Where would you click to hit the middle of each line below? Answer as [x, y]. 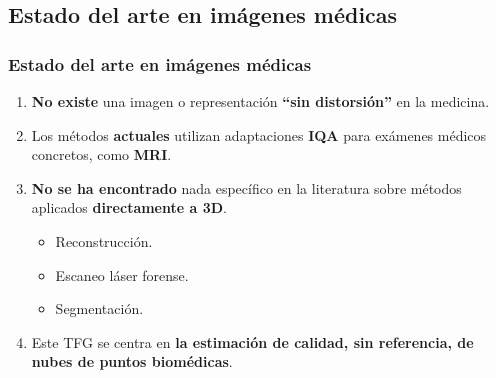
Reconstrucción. [104, 240]
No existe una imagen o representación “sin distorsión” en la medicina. [260, 101]
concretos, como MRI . [101, 154]
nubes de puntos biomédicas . [132, 361]
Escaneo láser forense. [122, 274]
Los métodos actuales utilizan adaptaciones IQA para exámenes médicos [259, 134]
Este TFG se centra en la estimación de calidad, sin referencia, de [252, 341]
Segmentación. [99, 308]
